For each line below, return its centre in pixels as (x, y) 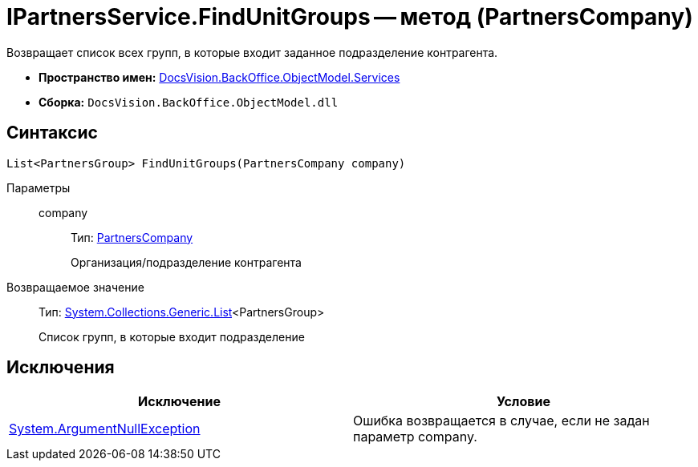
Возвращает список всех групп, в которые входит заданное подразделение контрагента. (252, 52)
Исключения (61, 368)
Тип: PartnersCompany (132, 237)
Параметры (39, 187)
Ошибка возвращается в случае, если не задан (501, 421)
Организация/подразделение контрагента (186, 262)
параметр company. (415, 437)
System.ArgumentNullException (105, 429)
